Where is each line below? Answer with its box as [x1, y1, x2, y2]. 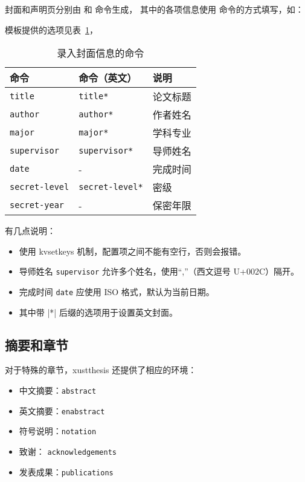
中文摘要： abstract [19, 384, 97, 397]
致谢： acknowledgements [19, 445, 117, 458]
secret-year [10, 200, 65, 210]
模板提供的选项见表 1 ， [5, 23, 98, 36]
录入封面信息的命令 [57, 46, 144, 60]
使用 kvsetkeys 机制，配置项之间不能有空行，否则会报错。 [19, 244, 246, 257]
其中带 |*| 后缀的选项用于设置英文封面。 [19, 305, 178, 318]
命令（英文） [79, 71, 137, 85]
